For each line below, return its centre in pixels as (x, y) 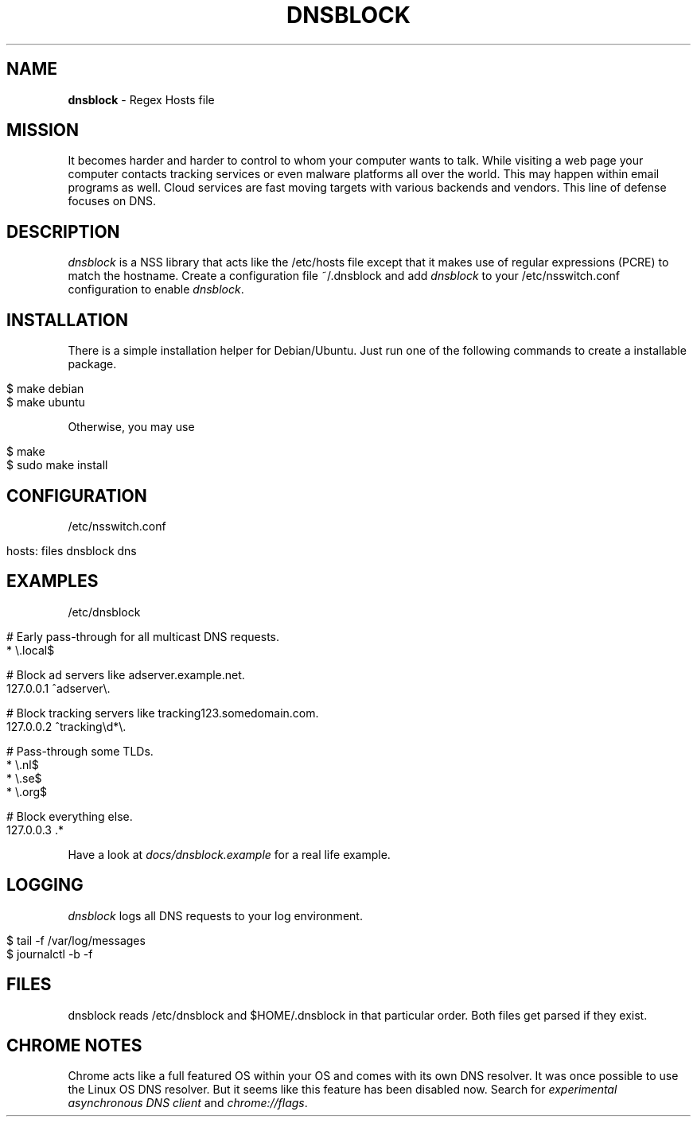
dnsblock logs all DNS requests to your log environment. (215, 915)
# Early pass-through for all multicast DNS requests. (143, 636)
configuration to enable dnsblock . (156, 289)
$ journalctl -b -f (50, 954)
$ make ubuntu (46, 402)
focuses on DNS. (112, 201)
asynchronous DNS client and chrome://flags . (188, 1103)
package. (92, 364)
